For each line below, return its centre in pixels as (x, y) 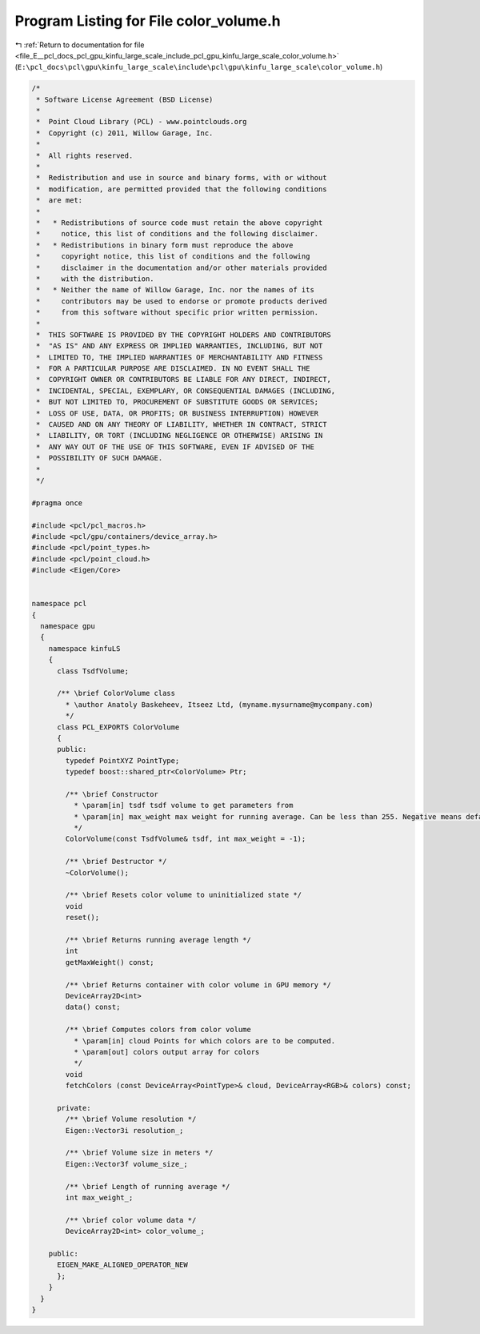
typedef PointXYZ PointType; (122, 760)
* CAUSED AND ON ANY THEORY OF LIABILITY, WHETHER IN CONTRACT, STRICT (182, 425)
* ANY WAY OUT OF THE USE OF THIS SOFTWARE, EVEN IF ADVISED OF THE (176, 447)
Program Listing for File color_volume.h (148, 21)
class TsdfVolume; (93, 671)
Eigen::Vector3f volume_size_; (126, 1164)
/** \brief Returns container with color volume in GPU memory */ (198, 984)
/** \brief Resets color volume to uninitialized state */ (184, 895)
